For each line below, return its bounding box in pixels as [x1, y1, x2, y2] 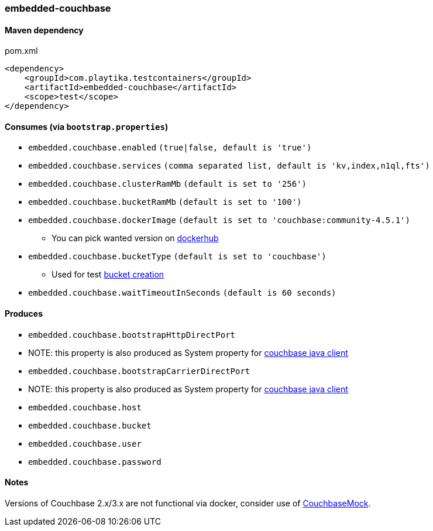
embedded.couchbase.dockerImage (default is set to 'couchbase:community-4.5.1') [28, 215, 410, 225]
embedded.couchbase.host [28, 402, 142, 412]
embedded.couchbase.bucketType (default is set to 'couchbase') [28, 252, 327, 262]
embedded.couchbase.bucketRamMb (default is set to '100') [28, 197, 302, 207]
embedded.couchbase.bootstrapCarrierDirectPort [28, 366, 250, 376]
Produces [5, 309, 43, 319]
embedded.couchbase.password [28, 457, 161, 467]
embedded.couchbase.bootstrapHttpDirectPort [28, 330, 236, 340]
